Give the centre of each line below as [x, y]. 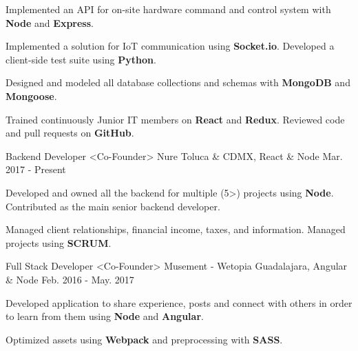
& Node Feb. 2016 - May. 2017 [70, 279]
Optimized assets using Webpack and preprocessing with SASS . [144, 339]
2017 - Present [36, 169]
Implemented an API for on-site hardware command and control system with [168, 9]
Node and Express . [50, 22]
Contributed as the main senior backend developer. [113, 206]
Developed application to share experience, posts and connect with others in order [179, 302]
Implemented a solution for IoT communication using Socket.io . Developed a [170, 46]
